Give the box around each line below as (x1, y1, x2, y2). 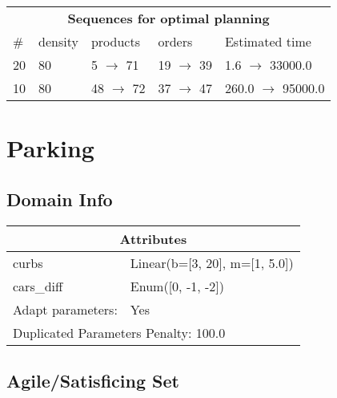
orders (158, 32, 193, 51)
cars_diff (13, 276, 63, 295)
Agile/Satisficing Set (6, 368, 179, 392)
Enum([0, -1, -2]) (130, 276, 224, 295)
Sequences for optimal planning (67, 9, 270, 27)
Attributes (119, 229, 187, 248)
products (90, 32, 140, 51)
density (38, 32, 78, 51)
